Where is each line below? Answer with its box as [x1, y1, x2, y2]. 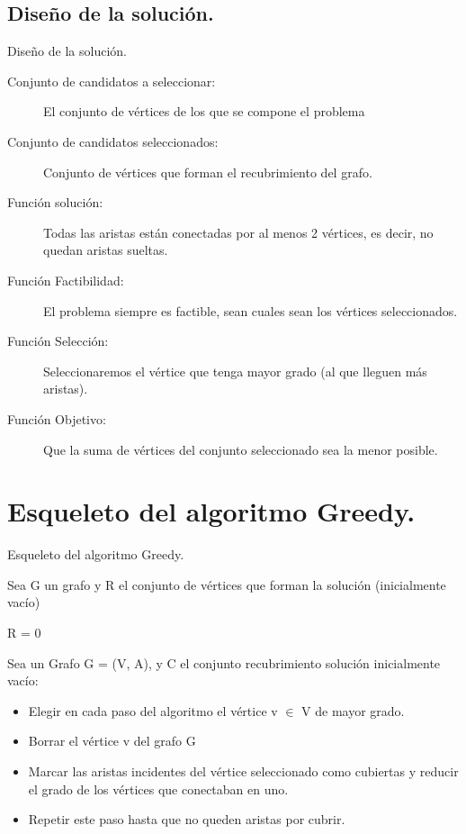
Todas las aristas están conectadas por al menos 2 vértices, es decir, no [43, 222, 434, 241]
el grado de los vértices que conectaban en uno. [28, 779, 289, 798]
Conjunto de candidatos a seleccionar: [7, 71, 216, 90]
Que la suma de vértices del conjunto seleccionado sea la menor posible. [43, 440, 438, 458]
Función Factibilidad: [7, 270, 124, 289]
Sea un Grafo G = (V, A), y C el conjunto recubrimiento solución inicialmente [7, 653, 441, 672]
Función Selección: [7, 331, 109, 350]
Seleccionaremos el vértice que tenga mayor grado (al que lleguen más [43, 361, 427, 380]
